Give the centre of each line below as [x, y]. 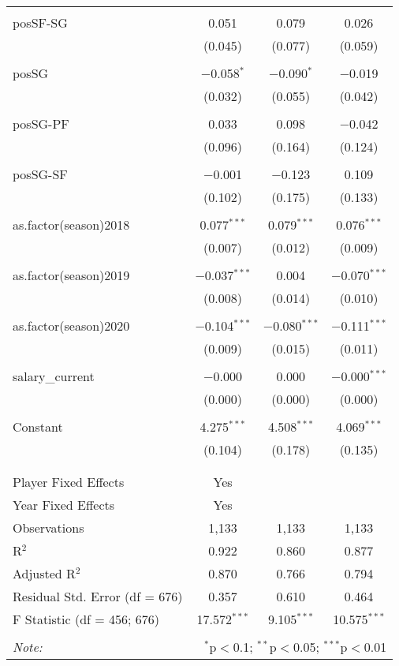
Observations [48, 528]
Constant [38, 427]
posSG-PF [41, 123]
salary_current [54, 376]
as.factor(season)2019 [71, 275]
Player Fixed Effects [69, 482]
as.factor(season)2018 [71, 224]
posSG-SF [40, 174]
